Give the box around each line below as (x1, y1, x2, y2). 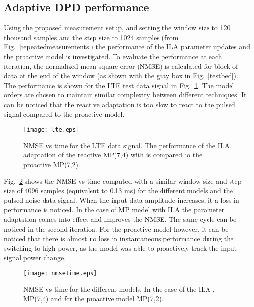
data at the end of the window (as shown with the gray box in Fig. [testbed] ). (4, 70, 238, 81)
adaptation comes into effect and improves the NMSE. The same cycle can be (4, 214, 237, 224)
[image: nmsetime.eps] (23, 269, 97, 277)
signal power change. (4, 252, 66, 263)
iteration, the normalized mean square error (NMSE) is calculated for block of (4, 61, 238, 71)
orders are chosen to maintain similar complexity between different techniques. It (4, 89, 247, 100)
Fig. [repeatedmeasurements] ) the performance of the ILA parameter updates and (4, 42, 250, 52)
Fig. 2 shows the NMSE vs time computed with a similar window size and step (4, 175, 242, 186)
